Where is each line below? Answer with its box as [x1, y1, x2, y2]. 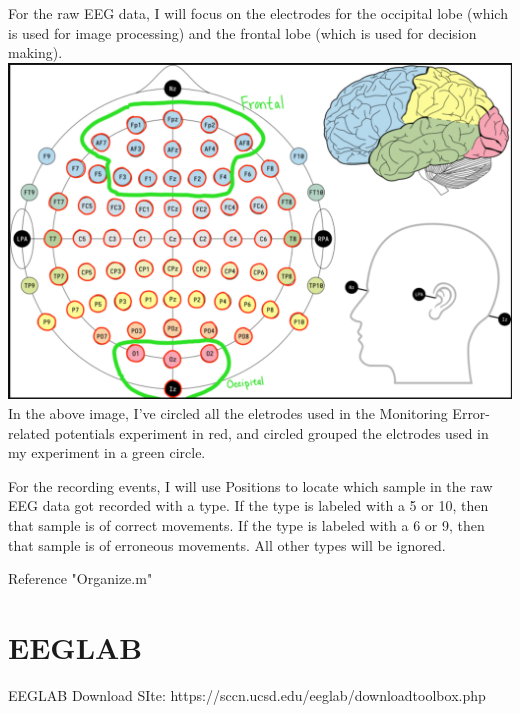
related [8, 422, 51, 443]
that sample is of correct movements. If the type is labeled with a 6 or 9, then [8, 515, 485, 535]
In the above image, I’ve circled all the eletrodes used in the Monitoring [8, 403, 448, 424]
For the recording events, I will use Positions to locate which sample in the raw [8, 475, 493, 496]
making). [8, 42, 63, 63]
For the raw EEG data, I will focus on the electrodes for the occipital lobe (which [8, 3, 508, 23]
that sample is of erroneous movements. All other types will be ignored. [8, 534, 446, 555]
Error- [452, 403, 491, 424]
